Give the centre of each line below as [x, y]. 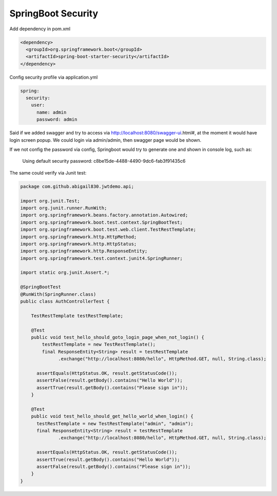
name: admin [52, 112]
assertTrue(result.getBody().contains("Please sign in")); [112, 387]
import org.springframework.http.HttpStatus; [78, 244]
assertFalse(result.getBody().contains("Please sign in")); [114, 466]
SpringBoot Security [54, 13]
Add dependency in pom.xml [40, 29]
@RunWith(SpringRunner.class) [58, 294]
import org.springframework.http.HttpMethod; [78, 237]
